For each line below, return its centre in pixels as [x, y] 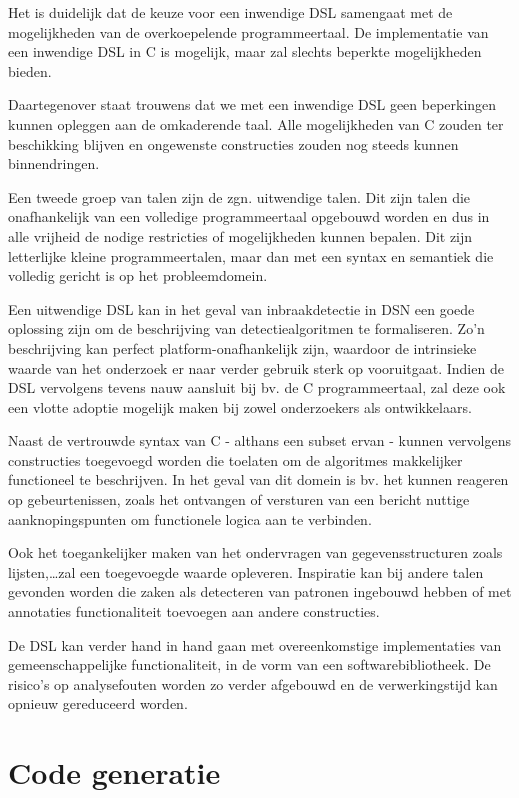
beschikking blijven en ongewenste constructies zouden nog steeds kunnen [233, 143]
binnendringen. [54, 163]
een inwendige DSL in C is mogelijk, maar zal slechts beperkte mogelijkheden [245, 51]
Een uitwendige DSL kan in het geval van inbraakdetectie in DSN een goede [241, 308]
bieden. [30, 70]
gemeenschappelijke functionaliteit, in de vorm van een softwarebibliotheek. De [249, 664]
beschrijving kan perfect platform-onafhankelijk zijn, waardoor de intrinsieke [242, 347]
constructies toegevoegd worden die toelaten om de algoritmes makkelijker [235, 459]
